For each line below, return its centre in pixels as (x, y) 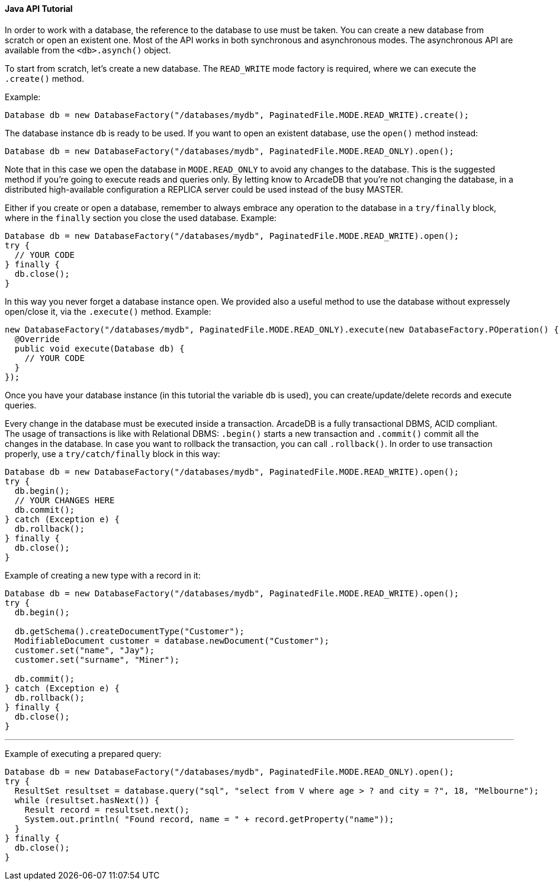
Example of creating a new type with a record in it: (103, 575)
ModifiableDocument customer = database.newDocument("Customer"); (172, 640)
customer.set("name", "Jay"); (84, 650)
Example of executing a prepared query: (83, 753)
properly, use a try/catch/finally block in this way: (113, 453)
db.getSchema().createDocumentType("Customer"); (129, 631)
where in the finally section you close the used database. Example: (141, 218)
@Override (37, 339)
